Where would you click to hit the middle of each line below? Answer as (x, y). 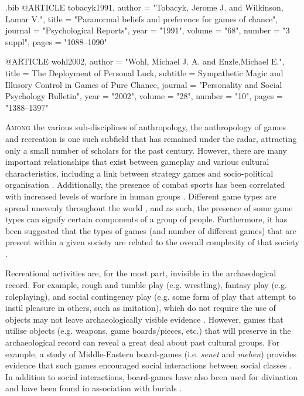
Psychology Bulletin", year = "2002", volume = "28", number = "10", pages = (144, 96)
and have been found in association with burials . (94, 388)
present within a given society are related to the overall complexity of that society (153, 242)
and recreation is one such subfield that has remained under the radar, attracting (151, 138)
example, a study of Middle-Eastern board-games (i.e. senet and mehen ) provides (151, 353)
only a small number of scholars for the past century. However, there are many (146, 150)
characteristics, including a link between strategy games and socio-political (139, 173)
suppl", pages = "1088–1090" (56, 41)
